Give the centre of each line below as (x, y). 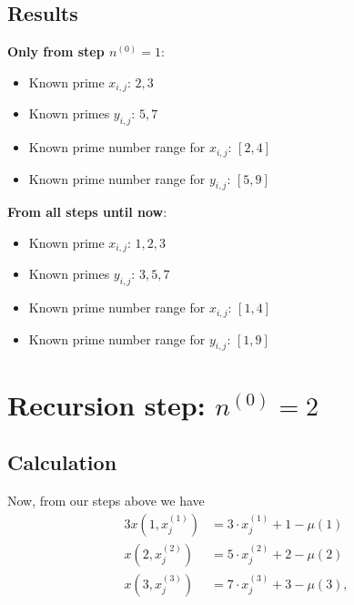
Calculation (62, 462)
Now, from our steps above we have (106, 500)
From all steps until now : (87, 212)
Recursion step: (106, 404)
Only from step (56, 51)
